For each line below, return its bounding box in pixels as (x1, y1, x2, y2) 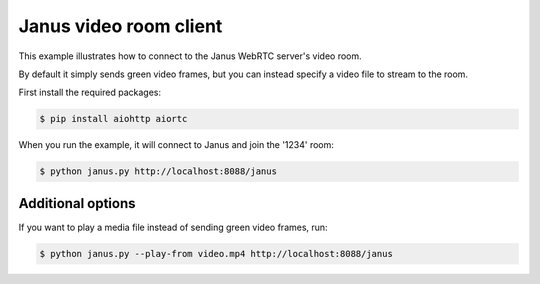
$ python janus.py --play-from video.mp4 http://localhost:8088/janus (39, 248, 394, 259)
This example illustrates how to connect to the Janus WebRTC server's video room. (18, 50, 362, 62)
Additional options (18, 195, 136, 212)
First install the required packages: (18, 86, 162, 99)
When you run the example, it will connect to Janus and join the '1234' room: (18, 139, 335, 151)
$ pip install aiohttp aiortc (39, 113, 188, 125)
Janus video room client (18, 15, 223, 37)
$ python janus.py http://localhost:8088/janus (39, 166, 277, 177)
